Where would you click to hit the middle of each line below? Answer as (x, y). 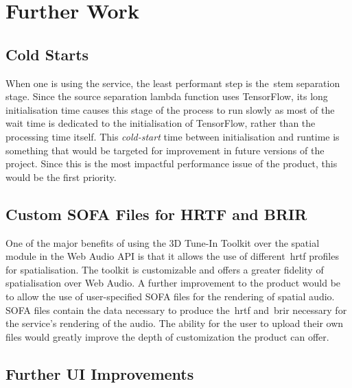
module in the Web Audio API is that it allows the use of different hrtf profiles (172, 256)
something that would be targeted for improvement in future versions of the (165, 150)
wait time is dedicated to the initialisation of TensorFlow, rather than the (161, 123)
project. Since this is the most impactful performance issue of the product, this (172, 163)
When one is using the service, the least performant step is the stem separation (173, 83)
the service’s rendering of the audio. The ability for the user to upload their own (175, 323)
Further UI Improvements (100, 373)
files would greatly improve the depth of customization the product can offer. (167, 336)
